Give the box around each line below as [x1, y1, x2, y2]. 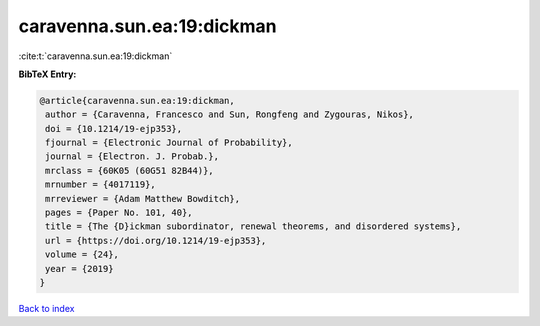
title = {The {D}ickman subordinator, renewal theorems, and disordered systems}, [45, 221, 462, 232]
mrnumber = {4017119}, [45, 179, 157, 190]
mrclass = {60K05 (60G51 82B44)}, [45, 165, 214, 176]
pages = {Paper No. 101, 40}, [45, 207, 194, 219]
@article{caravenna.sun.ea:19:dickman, [39, 95, 235, 106]
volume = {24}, [45, 249, 120, 260]
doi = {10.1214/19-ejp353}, [45, 123, 183, 134]
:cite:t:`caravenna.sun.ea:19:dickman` [18, 50, 173, 62]
